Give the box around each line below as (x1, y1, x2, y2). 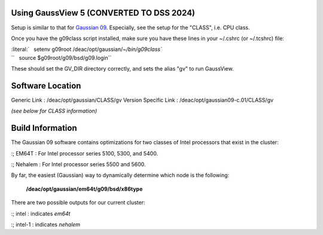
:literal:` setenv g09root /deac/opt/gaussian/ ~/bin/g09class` (11, 45, 163, 53)
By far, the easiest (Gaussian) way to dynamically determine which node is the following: (11, 172, 230, 179)
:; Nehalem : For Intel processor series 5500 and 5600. (11, 161, 146, 168)
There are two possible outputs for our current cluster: (11, 199, 145, 206)
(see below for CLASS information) (11, 108, 97, 115)
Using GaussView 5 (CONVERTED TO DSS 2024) (11, 8, 196, 18)
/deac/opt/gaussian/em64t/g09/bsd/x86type (26, 185, 143, 193)
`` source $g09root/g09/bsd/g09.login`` (11, 54, 112, 61)
